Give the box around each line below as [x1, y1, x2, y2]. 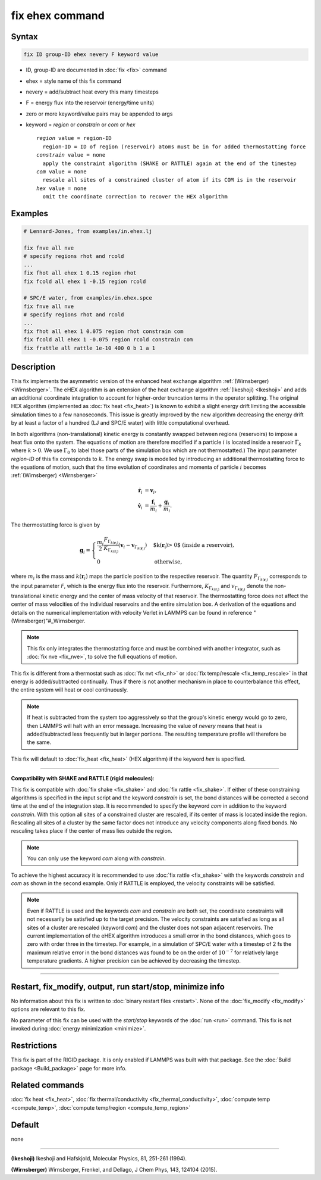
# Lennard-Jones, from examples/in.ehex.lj [23, 228, 153, 235]
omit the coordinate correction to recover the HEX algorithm [42, 194, 228, 200]
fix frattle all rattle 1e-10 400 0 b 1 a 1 [23, 344, 156, 351]
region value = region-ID [36, 135, 112, 142]
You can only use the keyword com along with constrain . [27, 855, 166, 862]
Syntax [11, 32, 38, 42]
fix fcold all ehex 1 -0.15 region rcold [23, 278, 146, 285]
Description [11, 362, 56, 372]
